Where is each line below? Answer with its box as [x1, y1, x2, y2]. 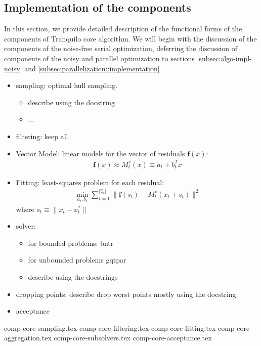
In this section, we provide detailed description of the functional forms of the [4, 23, 242, 34]
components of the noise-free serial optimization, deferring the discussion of [4, 43, 238, 54]
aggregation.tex [4, 332, 52, 343]
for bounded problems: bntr [28, 237, 114, 248]
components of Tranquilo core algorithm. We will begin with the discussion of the [4, 33, 257, 44]
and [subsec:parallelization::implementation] [24, 63, 160, 73]
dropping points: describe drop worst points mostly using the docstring [16, 288, 236, 299]
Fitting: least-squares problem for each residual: [16, 177, 164, 187]
